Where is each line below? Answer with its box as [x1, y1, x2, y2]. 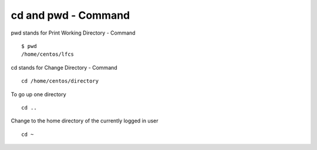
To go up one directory [11, 91, 67, 98]
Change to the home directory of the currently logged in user [11, 117, 158, 124]
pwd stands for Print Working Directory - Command [11, 29, 136, 36]
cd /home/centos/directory [21, 78, 99, 84]
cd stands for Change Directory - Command [11, 64, 117, 71]
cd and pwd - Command [11, 9, 130, 22]
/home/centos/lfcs [21, 51, 75, 58]
